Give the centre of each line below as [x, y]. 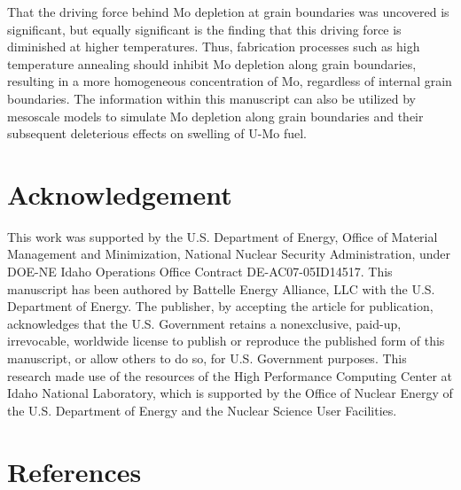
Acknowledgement [120, 194]
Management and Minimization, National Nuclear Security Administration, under [229, 254]
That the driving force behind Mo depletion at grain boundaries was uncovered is [228, 12]
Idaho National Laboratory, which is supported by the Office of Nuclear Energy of [230, 393]
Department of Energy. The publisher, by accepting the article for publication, [220, 306]
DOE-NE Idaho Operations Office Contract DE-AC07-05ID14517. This [200, 272]
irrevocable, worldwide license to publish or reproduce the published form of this [226, 341]
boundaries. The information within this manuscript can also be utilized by [211, 98]
